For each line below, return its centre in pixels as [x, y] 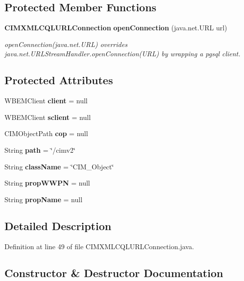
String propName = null [44, 199]
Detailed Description [58, 225]
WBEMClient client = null [46, 101]
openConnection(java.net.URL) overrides [66, 44]
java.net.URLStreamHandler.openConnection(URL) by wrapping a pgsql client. [122, 54]
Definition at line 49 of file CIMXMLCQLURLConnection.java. [99, 246]
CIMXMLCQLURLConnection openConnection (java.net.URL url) [116, 28]
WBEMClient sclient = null [48, 117]
